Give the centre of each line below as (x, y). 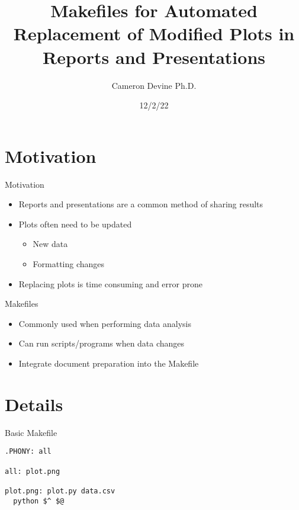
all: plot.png (33, 471)
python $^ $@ (39, 501)
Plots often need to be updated (75, 224)
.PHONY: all (28, 452)
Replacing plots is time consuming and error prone (110, 283)
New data (50, 244)
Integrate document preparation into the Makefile (109, 363)
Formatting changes (69, 264)
